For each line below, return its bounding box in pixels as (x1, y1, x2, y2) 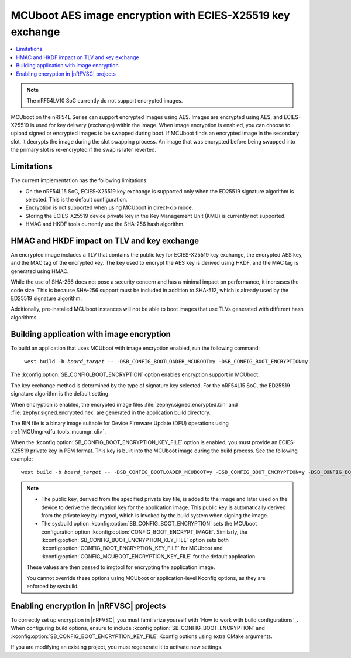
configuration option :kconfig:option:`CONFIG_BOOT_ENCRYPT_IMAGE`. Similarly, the (41, 528, 248, 536)
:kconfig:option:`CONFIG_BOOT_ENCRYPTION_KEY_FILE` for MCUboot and (41, 545, 223, 552)
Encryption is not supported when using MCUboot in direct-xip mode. (25, 204, 194, 211)
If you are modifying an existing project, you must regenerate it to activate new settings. (11, 643, 223, 650)
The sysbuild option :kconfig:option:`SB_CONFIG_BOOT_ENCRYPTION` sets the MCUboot (41, 520, 257, 527)
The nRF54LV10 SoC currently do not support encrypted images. (26, 97, 183, 104)
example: (11, 455, 33, 462)
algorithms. (11, 313, 38, 321)
